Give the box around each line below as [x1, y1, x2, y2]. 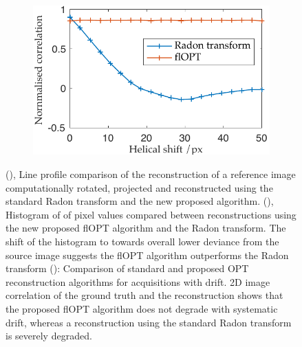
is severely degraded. [6, 328, 92, 343]
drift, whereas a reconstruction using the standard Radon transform [6, 315, 292, 329]
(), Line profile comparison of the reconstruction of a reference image [6, 166, 296, 181]
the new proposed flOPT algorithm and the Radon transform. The [6, 221, 286, 235]
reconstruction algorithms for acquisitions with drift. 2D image [6, 274, 270, 289]
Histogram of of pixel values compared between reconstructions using [6, 207, 296, 221]
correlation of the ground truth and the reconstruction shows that [6, 288, 283, 302]
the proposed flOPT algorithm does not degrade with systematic [6, 301, 278, 315]
